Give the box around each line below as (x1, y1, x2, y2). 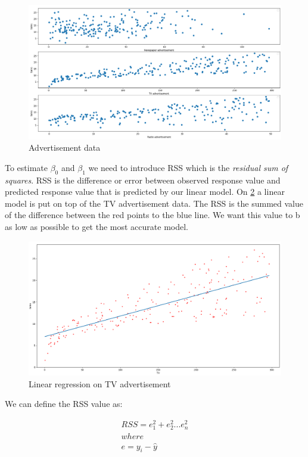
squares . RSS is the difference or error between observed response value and (5, 173, 281, 186)
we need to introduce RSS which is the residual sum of (88, 161, 288, 173)
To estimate (5, 161, 48, 173)
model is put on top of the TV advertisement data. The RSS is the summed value (5, 197, 304, 209)
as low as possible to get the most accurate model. (5, 220, 188, 233)
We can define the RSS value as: (5, 397, 123, 410)
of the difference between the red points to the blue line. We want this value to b (5, 209, 300, 221)
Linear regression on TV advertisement (29, 377, 171, 390)
